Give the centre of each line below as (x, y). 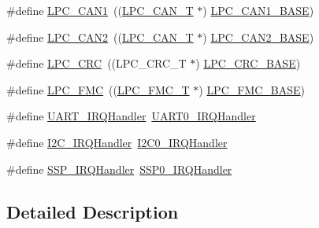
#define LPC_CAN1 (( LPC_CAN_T (100, 10)
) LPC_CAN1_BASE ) (258, 10)
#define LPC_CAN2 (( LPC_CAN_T (100, 37)
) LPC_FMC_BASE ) (252, 89)
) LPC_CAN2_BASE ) (258, 37)
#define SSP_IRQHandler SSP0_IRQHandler (119, 169)
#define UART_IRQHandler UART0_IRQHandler (131, 116)
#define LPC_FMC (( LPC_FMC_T (98, 89)
